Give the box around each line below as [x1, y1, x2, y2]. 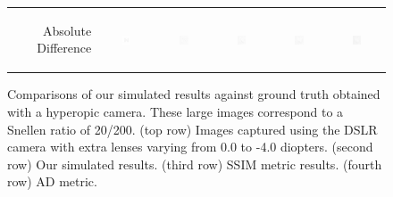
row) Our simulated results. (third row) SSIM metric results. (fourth [7, 154, 382, 173]
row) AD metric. [7, 172, 97, 191]
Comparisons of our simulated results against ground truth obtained [7, 85, 380, 103]
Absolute [43, 21, 92, 39]
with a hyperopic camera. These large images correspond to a [7, 103, 344, 121]
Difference [37, 38, 92, 57]
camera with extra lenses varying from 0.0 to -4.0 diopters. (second [7, 137, 373, 156]
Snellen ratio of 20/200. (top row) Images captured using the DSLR [7, 119, 378, 138]
